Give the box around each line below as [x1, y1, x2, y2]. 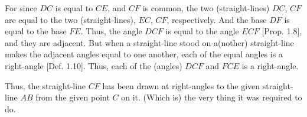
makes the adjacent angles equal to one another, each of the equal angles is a [5, 48, 283, 60]
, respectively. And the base [166, 13, 267, 25]
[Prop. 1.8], [262, 25, 302, 37]
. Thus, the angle [80, 25, 142, 37]
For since [5, 2, 37, 14]
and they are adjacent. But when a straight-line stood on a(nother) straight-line [5, 36, 294, 48]
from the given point [35, 91, 110, 103]
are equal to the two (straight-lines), [5, 13, 136, 25]
